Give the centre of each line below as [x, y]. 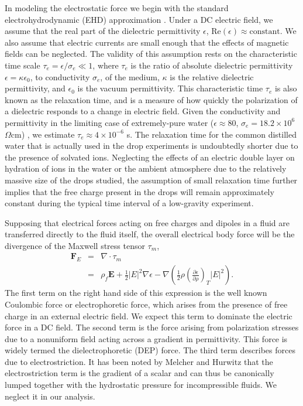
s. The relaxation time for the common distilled [211, 134]
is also [286, 88]
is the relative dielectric [212, 76]
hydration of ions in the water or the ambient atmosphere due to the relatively [146, 168]
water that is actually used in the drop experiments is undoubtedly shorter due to [151, 146]
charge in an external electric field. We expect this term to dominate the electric [149, 315]
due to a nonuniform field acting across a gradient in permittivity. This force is [146, 338]
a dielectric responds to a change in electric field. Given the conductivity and [143, 111]
